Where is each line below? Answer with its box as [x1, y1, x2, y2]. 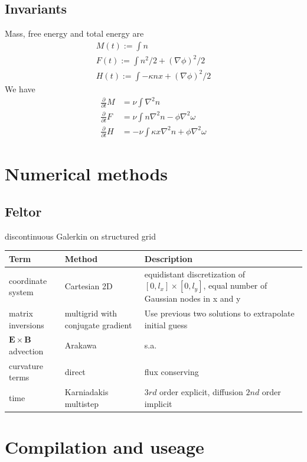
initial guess [144, 318, 188, 331]
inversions [9, 318, 44, 331]
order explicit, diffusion [159, 386, 243, 398]
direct [64, 365, 86, 377]
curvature [9, 359, 44, 371]
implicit [144, 397, 172, 409]
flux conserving [144, 365, 199, 377]
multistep [64, 397, 99, 409]
